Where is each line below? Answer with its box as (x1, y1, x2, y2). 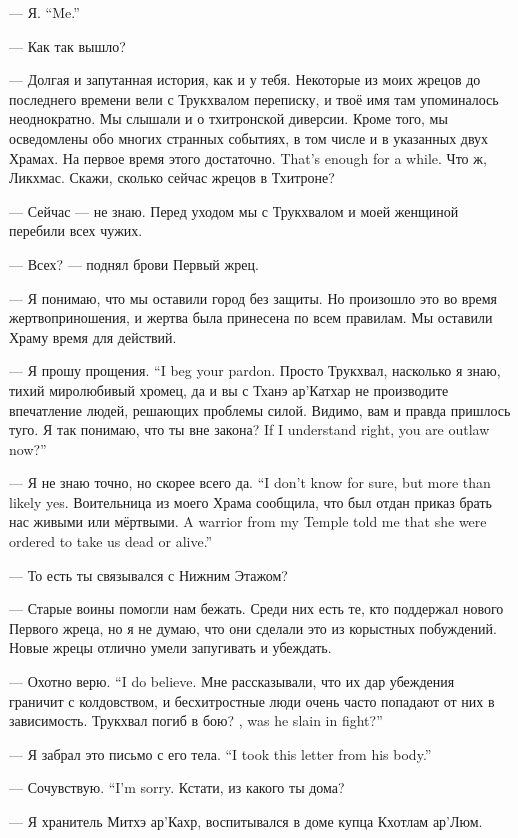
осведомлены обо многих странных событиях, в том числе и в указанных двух (9, 127, 489, 148)
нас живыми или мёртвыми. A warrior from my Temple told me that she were (9, 511, 487, 532)
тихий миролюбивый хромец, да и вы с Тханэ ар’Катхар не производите (9, 379, 449, 400)
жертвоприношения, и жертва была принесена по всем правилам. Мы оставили (9, 307, 493, 328)
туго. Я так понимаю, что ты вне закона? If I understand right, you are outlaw (9, 419, 490, 440)
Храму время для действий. (9, 326, 177, 347)
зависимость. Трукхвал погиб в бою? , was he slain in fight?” (9, 710, 383, 731)
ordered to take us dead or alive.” (9, 531, 213, 552)
